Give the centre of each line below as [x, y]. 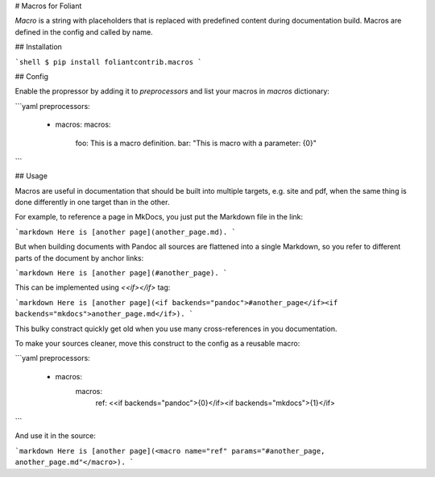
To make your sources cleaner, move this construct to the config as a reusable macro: [157, 343]
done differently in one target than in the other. [92, 203]
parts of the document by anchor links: [79, 257]
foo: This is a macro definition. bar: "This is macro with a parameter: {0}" [196, 143]
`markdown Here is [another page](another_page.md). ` [126, 232]
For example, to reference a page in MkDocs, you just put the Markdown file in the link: [159, 217]
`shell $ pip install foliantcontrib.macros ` [108, 62]
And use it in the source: [55, 436]
